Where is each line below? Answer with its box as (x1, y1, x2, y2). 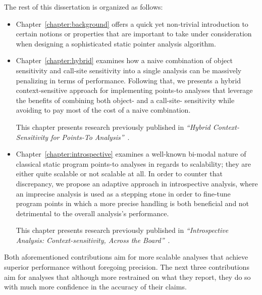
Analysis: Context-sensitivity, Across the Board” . (16, 234, 170, 245)
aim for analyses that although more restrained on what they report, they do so (4, 271, 251, 282)
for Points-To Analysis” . (50, 131, 130, 142)
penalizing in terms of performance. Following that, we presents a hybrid (16, 75, 241, 85)
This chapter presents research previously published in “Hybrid (16, 121, 211, 132)
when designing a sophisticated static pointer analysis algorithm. (16, 38, 216, 48)
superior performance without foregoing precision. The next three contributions (4, 262, 249, 272)
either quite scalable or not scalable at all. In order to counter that (16, 168, 223, 179)
